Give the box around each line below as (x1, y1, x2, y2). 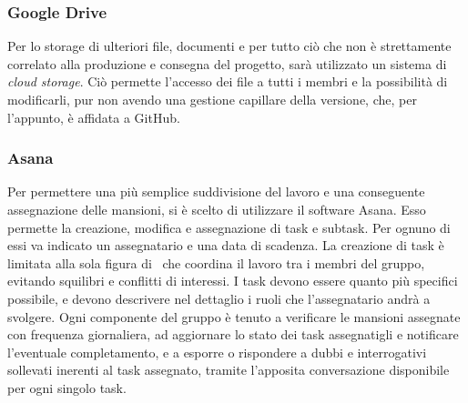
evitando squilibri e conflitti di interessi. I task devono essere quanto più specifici (7, 271, 458, 290)
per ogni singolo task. (7, 378, 127, 397)
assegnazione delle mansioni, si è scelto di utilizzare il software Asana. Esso (7, 200, 426, 218)
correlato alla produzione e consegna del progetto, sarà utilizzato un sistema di (7, 54, 447, 73)
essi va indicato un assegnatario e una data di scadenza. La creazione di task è (7, 236, 444, 255)
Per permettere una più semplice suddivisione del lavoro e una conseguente (7, 182, 425, 201)
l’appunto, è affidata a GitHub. (7, 107, 180, 126)
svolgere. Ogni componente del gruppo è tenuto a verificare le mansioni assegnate (7, 307, 461, 326)
